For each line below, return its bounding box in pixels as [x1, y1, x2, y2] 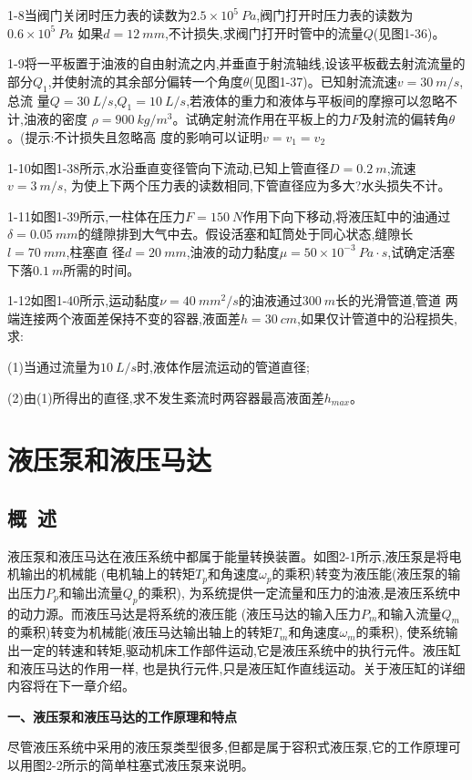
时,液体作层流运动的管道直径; [137, 356, 310, 375]
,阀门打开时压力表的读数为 [256, 5, 414, 24]
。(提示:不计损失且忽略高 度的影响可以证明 [7, 127, 262, 146]
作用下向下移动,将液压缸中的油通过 [242, 206, 451, 225]
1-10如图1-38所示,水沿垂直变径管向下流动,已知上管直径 [7, 158, 330, 177]
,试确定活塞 [387, 241, 456, 261]
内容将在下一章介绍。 [7, 676, 135, 695]
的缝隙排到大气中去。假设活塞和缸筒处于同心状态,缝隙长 [77, 224, 414, 243]
